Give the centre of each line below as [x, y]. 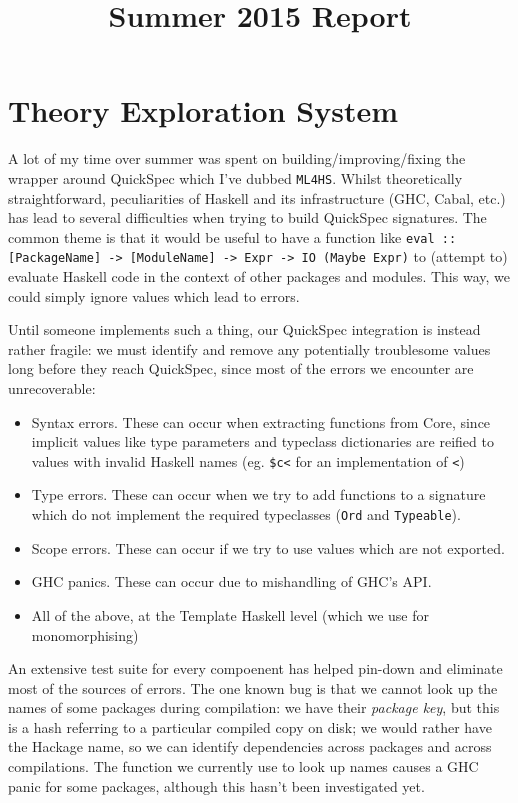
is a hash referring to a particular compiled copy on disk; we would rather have [250, 726]
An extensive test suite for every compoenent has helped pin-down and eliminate [255, 668]
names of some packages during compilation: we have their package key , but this [254, 707]
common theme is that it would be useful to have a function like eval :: [232, 236]
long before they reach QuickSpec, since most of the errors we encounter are [241, 368]
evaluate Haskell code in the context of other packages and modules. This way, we [259, 276]
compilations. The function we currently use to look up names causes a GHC [243, 766]
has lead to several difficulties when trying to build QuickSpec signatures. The [247, 217]
